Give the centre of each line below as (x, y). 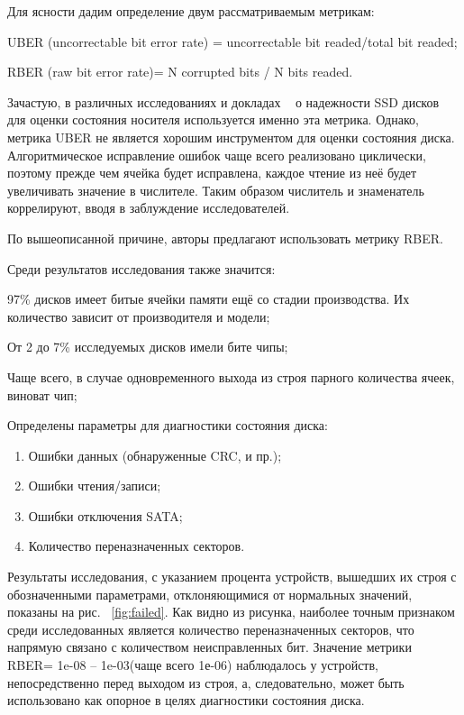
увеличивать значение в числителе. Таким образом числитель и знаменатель (216, 190)
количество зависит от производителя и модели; (139, 316)
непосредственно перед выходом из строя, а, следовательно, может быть (206, 682)
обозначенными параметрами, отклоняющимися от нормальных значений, (210, 594)
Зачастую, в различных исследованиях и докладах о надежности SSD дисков (223, 101)
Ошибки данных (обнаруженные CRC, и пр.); (155, 455)
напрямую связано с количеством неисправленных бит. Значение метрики (209, 647)
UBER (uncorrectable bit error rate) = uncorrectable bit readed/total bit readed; (232, 41)
